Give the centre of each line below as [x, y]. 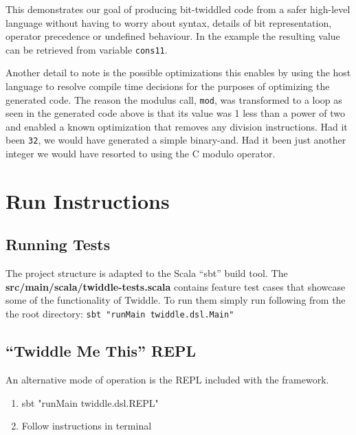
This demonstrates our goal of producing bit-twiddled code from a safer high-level [178, 9]
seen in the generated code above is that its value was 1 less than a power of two [175, 113]
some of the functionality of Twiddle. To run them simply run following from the [176, 300]
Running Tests [58, 244]
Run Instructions [88, 200]
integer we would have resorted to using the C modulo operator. [141, 154]
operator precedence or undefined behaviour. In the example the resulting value [173, 36]
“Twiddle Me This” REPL [101, 351]
